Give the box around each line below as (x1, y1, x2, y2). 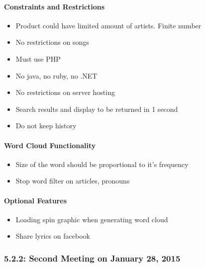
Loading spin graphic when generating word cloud (15, 214, 168, 224)
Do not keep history (15, 120, 77, 131)
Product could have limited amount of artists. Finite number (15, 20, 202, 30)
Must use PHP (15, 53, 61, 64)
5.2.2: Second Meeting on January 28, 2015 (4, 252, 181, 264)
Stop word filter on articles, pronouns (15, 176, 130, 186)
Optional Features (4, 195, 67, 205)
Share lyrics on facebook (15, 231, 90, 241)
